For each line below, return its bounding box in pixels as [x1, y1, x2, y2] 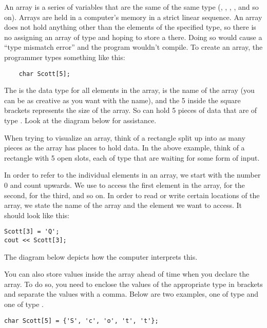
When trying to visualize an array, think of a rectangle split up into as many [4, 132, 245, 143]
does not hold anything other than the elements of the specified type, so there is [4, 22, 256, 32]
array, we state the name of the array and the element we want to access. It [4, 200, 242, 210]
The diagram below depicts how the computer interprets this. [4, 251, 198, 262]
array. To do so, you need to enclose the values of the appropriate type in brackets [4, 278, 263, 289]
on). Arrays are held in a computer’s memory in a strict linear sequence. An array [4, 11, 262, 22]
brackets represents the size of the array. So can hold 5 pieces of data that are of [4, 105, 257, 115]
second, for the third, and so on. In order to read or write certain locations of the [4, 189, 260, 200]
